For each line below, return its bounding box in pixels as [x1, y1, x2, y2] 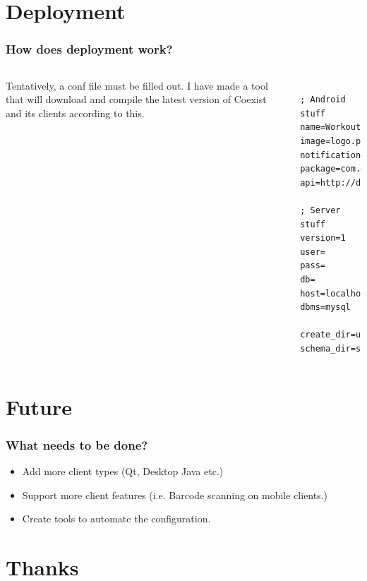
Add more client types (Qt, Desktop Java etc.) [22, 464, 224, 479]
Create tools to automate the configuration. [22, 511, 211, 526]
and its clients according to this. [6, 105, 145, 120]
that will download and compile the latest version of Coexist [6, 92, 267, 107]
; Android [300, 95, 346, 105]
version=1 [300, 233, 346, 244]
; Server [300, 205, 341, 215]
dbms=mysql [300, 302, 351, 313]
